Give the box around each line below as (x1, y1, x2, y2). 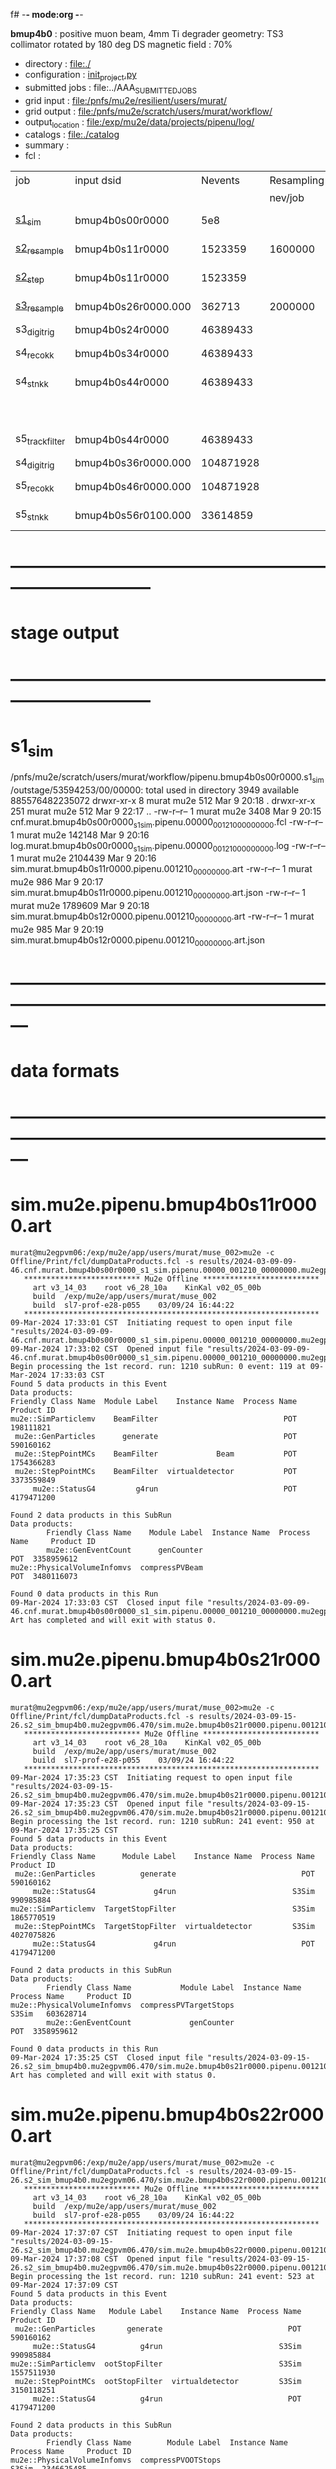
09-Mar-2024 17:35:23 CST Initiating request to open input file (10, 1773, 293, 1783)
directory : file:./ (24, 58, 92, 69)
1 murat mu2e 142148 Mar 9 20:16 (10, 829, 150, 841)
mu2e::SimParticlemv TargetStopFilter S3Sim (10, 1904, 315, 1914)
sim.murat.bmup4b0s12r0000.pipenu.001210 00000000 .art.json (10, 934, 266, 948)
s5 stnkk (15, 507, 49, 523)
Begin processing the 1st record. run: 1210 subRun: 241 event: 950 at (10, 1817, 315, 1827)
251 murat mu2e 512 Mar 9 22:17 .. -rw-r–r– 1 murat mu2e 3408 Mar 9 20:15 (10, 805, 322, 817)
